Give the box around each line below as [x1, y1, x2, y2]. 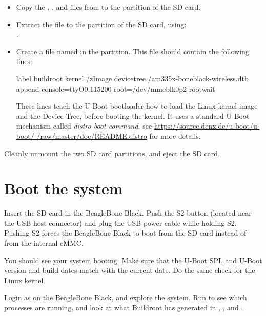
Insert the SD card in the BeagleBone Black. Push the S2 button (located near [4, 207, 252, 218]
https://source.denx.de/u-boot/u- [154, 120, 260, 131]
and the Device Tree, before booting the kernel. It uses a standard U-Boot [16, 110, 250, 121]
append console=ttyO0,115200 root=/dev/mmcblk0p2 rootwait [16, 83, 215, 94]
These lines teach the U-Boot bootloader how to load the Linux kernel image [16, 100, 258, 111]
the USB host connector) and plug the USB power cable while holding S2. [4, 217, 237, 228]
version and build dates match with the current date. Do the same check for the [4, 265, 255, 276]
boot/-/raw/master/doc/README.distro [16, 130, 147, 141]
